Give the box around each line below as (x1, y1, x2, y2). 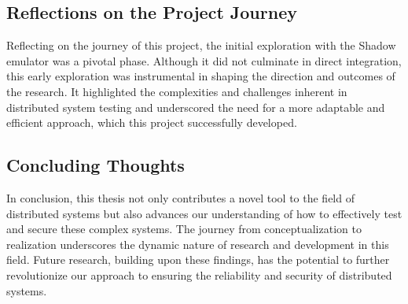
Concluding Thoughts (6, 153, 185, 177)
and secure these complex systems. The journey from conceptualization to (6, 221, 362, 237)
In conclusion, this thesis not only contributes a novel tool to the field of (6, 189, 355, 206)
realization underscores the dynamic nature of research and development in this (6, 235, 389, 252)
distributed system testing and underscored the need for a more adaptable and (6, 98, 385, 115)
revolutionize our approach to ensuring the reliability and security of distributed (6, 266, 392, 283)
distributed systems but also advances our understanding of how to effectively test (6, 205, 402, 221)
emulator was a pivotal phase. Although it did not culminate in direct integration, (6, 52, 402, 69)
